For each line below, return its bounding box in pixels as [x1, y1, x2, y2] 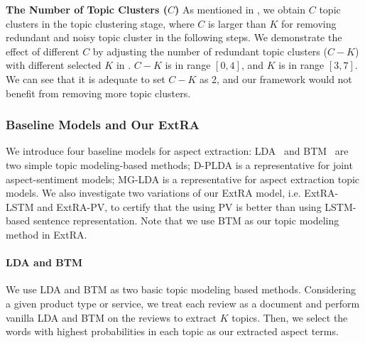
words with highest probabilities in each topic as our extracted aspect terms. [6, 324, 339, 339]
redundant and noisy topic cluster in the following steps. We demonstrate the [6, 30, 342, 45]
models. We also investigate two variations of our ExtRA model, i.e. [6, 185, 301, 200]
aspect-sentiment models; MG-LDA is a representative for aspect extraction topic [6, 171, 360, 186]
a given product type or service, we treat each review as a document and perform [6, 295, 360, 310]
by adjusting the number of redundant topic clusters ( [92, 43, 327, 58]
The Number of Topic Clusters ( [6, 2, 168, 16]
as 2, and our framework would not [199, 71, 352, 86]
